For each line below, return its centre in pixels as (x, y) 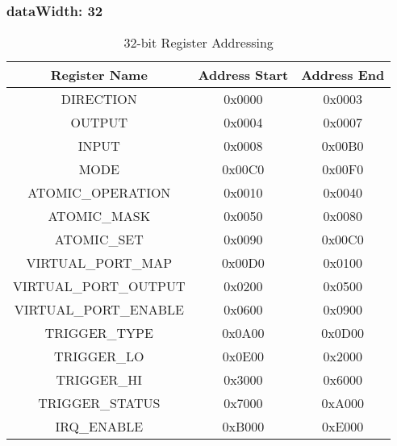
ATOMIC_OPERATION (99, 193)
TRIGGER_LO (99, 356)
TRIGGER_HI (99, 380)
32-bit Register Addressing (198, 43)
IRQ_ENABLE (99, 427)
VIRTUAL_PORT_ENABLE (99, 310)
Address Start (243, 75)
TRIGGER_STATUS (99, 403)
